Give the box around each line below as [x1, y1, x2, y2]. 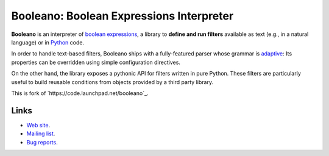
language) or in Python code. [11, 38, 85, 46]
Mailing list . [26, 130, 55, 137]
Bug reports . [26, 138, 58, 146]
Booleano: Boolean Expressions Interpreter [11, 9, 234, 23]
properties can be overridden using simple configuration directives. [11, 58, 181, 66]
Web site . [26, 121, 51, 129]
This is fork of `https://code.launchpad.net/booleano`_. [11, 89, 149, 97]
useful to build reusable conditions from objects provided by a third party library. [11, 78, 213, 85]
